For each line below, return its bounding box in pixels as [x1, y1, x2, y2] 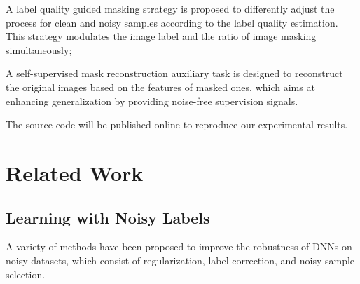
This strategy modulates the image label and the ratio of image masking [6, 29, 317, 43]
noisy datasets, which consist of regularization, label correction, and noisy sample [6, 252, 355, 267]
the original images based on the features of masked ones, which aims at [6, 79, 315, 94]
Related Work [6, 158, 144, 187]
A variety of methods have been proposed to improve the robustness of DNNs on [6, 239, 352, 254]
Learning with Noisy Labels [6, 206, 210, 228]
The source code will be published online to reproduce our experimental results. [6, 117, 348, 132]
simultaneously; [6, 42, 72, 57]
